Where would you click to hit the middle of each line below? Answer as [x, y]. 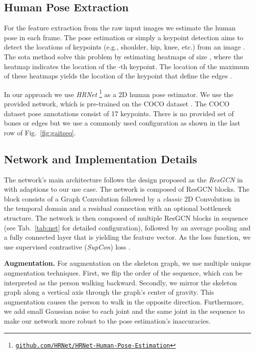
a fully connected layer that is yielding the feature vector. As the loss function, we [127, 237]
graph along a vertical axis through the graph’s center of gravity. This [109, 292]
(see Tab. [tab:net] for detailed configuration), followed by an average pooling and [127, 227]
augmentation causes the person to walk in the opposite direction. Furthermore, [124, 301]
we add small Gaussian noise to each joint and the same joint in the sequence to [124, 311]
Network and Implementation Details [101, 159]
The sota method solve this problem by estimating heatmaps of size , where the [124, 56]
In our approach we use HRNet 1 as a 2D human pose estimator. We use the [119, 93]
